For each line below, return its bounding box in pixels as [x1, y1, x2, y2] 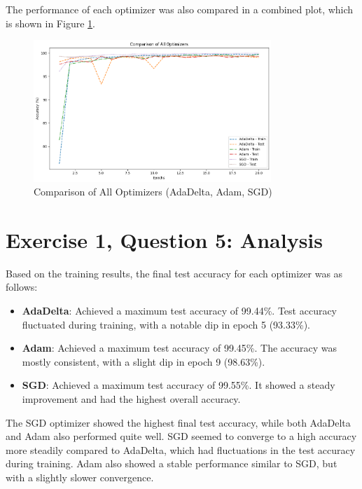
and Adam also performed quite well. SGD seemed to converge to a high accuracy [6, 429, 357, 443]
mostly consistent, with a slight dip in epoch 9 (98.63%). [22, 354, 265, 369]
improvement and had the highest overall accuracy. [22, 392, 241, 406]
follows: [6, 280, 38, 294]
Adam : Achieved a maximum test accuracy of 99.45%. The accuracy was [22, 340, 337, 355]
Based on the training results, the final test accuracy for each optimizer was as [6, 266, 343, 280]
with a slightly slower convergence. [6, 469, 154, 484]
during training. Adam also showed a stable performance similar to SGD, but [6, 456, 337, 471]
